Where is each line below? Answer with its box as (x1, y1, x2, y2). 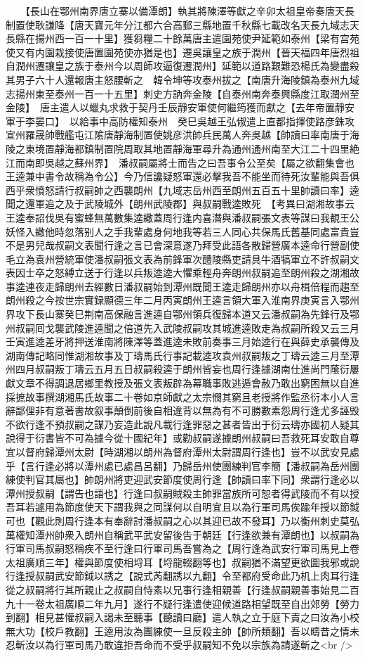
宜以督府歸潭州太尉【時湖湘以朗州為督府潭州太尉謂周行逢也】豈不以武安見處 (6, 445, 359, 459)
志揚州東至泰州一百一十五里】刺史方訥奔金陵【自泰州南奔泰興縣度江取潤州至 (6, 86, 359, 101)
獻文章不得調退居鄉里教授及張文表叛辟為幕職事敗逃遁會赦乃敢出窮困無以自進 (6, 376, 359, 390)
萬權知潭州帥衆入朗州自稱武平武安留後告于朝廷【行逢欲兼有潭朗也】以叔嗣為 (6, 527, 359, 542)
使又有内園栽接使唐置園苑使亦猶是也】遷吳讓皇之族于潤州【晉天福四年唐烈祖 (6, 44, 359, 59)
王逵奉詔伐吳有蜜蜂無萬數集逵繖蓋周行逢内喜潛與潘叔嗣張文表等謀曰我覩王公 (6, 210, 359, 224)
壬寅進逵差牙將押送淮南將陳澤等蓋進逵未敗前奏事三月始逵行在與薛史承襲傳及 (6, 334, 359, 349)
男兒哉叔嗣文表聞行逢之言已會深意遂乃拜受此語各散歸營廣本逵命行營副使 (25, 238, 359, 253)
